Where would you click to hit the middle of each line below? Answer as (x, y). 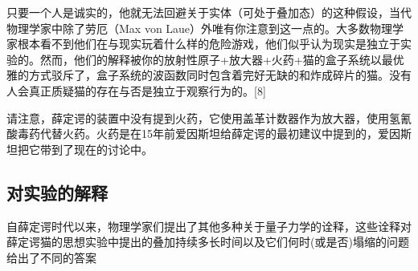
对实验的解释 (57, 192)
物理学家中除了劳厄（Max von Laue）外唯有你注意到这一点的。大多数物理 (200, 28)
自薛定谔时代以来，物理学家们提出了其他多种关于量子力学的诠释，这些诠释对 (209, 226)
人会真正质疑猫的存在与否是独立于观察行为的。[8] (136, 90)
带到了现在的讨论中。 (96, 149)
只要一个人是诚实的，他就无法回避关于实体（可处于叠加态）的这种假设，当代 (209, 12)
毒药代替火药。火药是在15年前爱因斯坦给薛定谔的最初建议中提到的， (197, 133)
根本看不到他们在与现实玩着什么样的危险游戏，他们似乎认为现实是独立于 (209, 44)
